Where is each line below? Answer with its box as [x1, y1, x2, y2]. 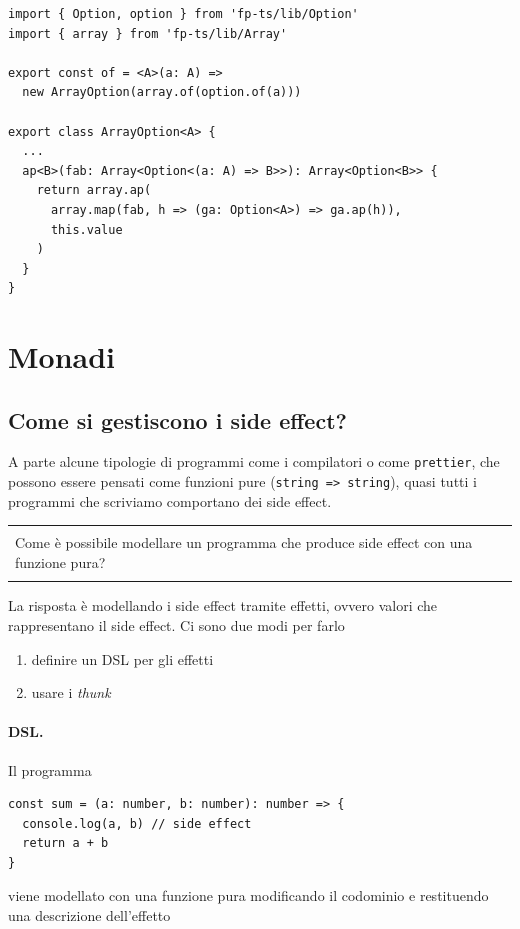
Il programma [8, 759, 92, 780]
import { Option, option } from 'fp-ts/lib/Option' [8, 7, 359, 21]
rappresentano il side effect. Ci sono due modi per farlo [8, 614, 345, 635]
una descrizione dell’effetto [8, 905, 171, 926]
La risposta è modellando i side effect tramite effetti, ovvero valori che [8, 595, 438, 616]
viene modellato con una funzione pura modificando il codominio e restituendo [8, 885, 489, 906]
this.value [50, 222, 123, 237]
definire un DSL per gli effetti [31, 648, 214, 669]
